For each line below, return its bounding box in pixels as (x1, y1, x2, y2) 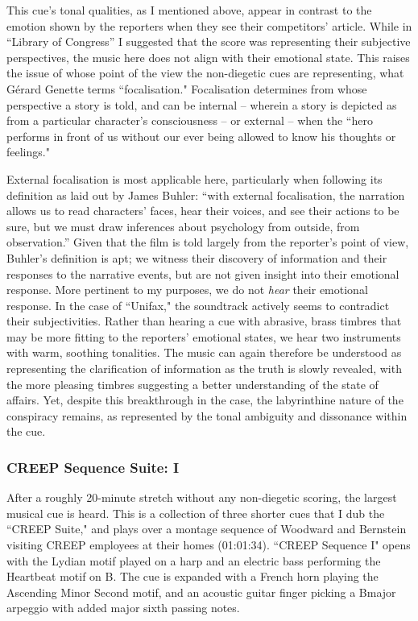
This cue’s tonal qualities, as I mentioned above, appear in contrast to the (6, 2, 372, 18)
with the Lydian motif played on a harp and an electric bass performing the (6, 552, 381, 569)
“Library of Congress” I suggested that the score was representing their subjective (6, 33, 411, 50)
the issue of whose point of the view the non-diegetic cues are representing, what (6, 64, 404, 81)
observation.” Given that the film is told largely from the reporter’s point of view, (6, 234, 409, 250)
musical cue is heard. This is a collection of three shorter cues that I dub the (6, 504, 385, 521)
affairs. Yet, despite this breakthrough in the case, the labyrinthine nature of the (6, 391, 404, 408)
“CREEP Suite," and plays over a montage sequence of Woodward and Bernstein (6, 520, 407, 537)
